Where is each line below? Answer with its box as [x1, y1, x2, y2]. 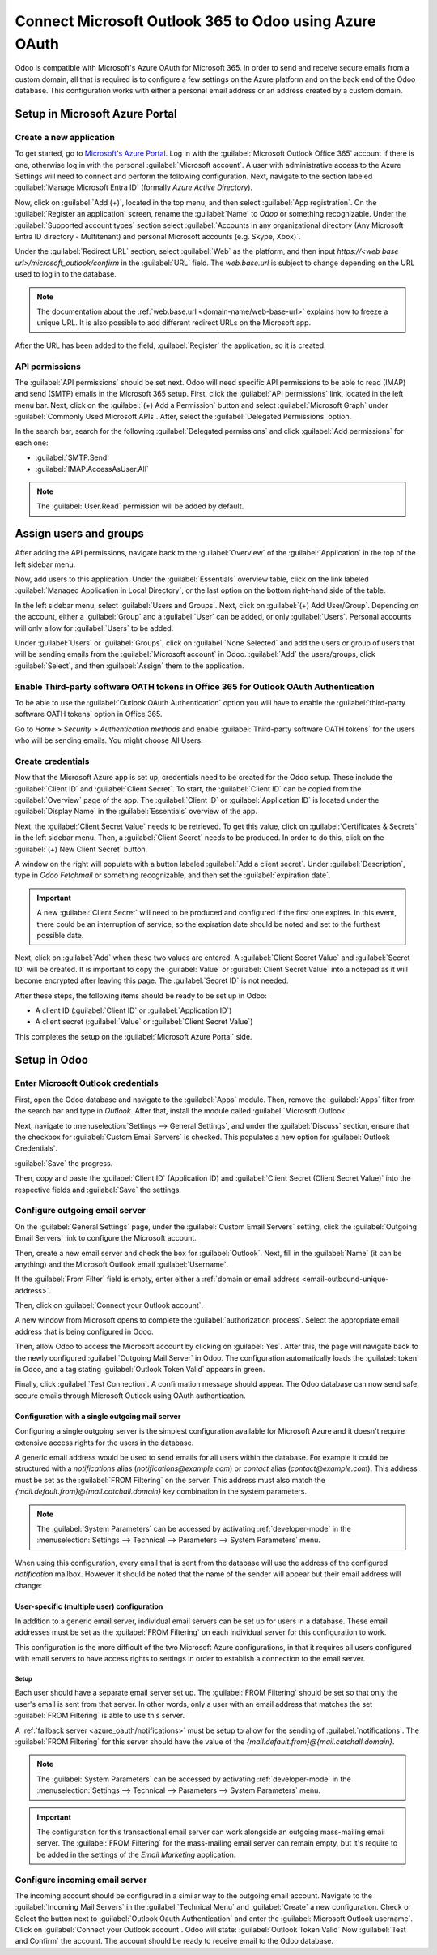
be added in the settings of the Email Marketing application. [36, 1850, 236, 1859]
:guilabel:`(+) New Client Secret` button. [15, 844, 148, 854]
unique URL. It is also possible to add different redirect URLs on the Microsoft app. [36, 318, 312, 328]
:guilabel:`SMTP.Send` [35, 452, 109, 462]
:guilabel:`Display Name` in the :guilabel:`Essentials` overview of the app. [15, 807, 258, 817]
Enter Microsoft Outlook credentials [15, 1078, 159, 1089]
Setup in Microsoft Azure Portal [15, 106, 177, 121]
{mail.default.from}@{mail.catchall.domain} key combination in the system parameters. [15, 1486, 308, 1496]
